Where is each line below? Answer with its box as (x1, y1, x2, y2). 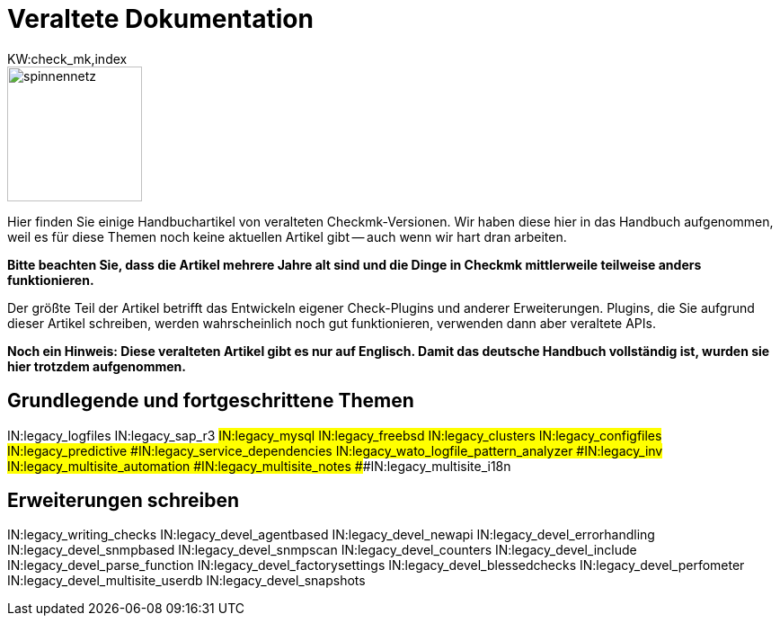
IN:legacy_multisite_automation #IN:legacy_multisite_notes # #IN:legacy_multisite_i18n (7, 458, 511, 474)
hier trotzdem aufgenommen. (7, 358, 186, 374)
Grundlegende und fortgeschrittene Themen (7, 389, 414, 413)
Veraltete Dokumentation (7, 4, 314, 34)
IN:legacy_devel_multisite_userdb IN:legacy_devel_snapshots (7, 573, 366, 589)
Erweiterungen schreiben (7, 489, 240, 512)
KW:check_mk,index (7, 50, 128, 67)
